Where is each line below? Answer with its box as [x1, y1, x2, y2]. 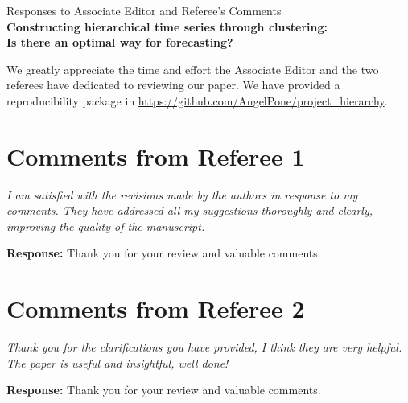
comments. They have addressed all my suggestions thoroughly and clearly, [6, 202, 373, 219]
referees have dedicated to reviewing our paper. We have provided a [6, 76, 340, 93]
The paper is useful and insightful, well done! [6, 354, 229, 371]
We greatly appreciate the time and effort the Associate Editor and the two [6, 60, 379, 77]
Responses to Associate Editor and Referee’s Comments [6, 2, 282, 19]
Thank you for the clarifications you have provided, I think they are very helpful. [6, 339, 402, 356]
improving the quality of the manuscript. [6, 217, 205, 234]
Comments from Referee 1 [6, 139, 305, 172]
